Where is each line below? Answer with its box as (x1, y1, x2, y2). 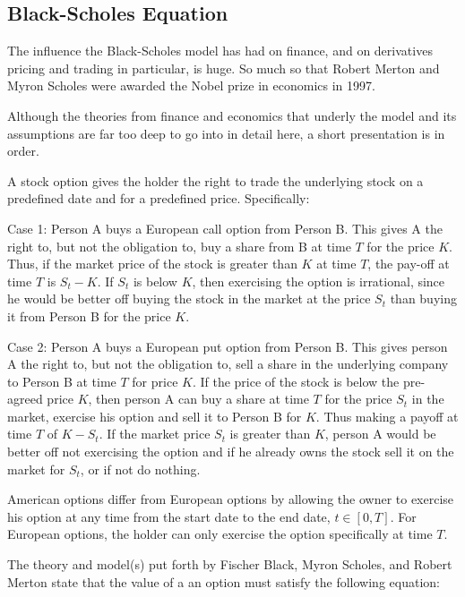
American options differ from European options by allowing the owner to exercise (7, 490, 454, 508)
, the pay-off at (367, 254, 450, 273)
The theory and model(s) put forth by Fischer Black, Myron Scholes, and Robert (7, 555, 452, 574)
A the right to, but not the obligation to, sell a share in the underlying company (7, 354, 449, 373)
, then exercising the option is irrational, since (192, 271, 445, 290)
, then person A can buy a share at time (88, 389, 309, 408)
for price (132, 371, 178, 390)
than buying (390, 289, 457, 308)
